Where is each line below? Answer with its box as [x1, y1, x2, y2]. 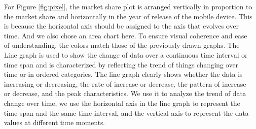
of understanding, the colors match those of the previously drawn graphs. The [4, 40, 240, 50]
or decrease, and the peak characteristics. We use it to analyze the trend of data [4, 88, 246, 98]
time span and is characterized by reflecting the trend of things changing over [4, 59, 238, 69]
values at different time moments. [4, 117, 105, 128]
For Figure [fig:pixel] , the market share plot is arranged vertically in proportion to [4, 1, 252, 11]
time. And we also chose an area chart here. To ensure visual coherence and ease [4, 30, 247, 40]
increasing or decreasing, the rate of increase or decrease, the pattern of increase [4, 78, 246, 89]
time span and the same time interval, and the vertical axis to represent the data [4, 107, 249, 118]
